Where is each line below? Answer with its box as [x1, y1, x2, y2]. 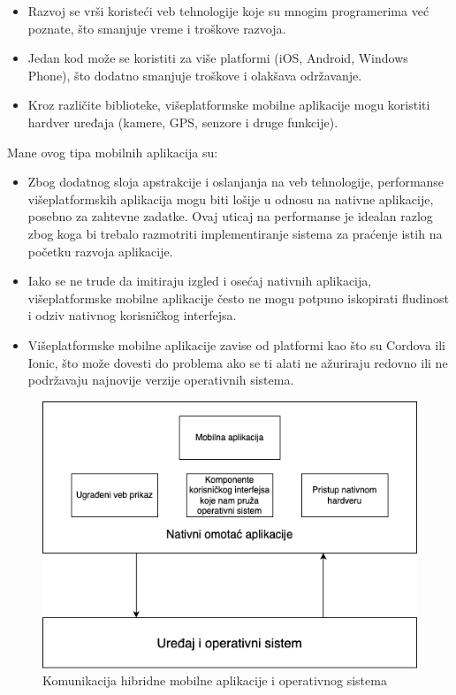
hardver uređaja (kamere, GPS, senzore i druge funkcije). [27, 112, 338, 131]
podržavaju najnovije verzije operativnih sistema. [27, 370, 294, 389]
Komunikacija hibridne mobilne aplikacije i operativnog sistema [42, 671, 387, 690]
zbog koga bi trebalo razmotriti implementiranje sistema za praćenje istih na [27, 224, 443, 242]
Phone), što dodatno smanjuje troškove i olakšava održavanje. [27, 65, 362, 84]
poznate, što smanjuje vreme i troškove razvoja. [27, 19, 286, 37]
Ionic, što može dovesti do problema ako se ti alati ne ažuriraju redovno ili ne [27, 353, 448, 371]
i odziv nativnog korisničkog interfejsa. [27, 306, 237, 325]
